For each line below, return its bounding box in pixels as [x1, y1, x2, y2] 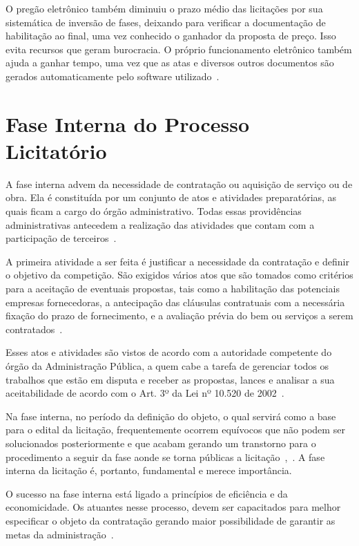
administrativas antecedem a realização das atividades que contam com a [6, 217, 315, 232]
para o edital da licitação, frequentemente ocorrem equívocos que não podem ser [6, 422, 345, 437]
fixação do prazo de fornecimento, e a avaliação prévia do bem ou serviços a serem [6, 308, 353, 323]
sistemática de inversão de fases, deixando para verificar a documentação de [6, 15, 326, 29]
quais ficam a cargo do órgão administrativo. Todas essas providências [6, 204, 302, 218]
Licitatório [6, 136, 107, 164]
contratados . [6, 321, 63, 336]
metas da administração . [6, 527, 114, 541]
